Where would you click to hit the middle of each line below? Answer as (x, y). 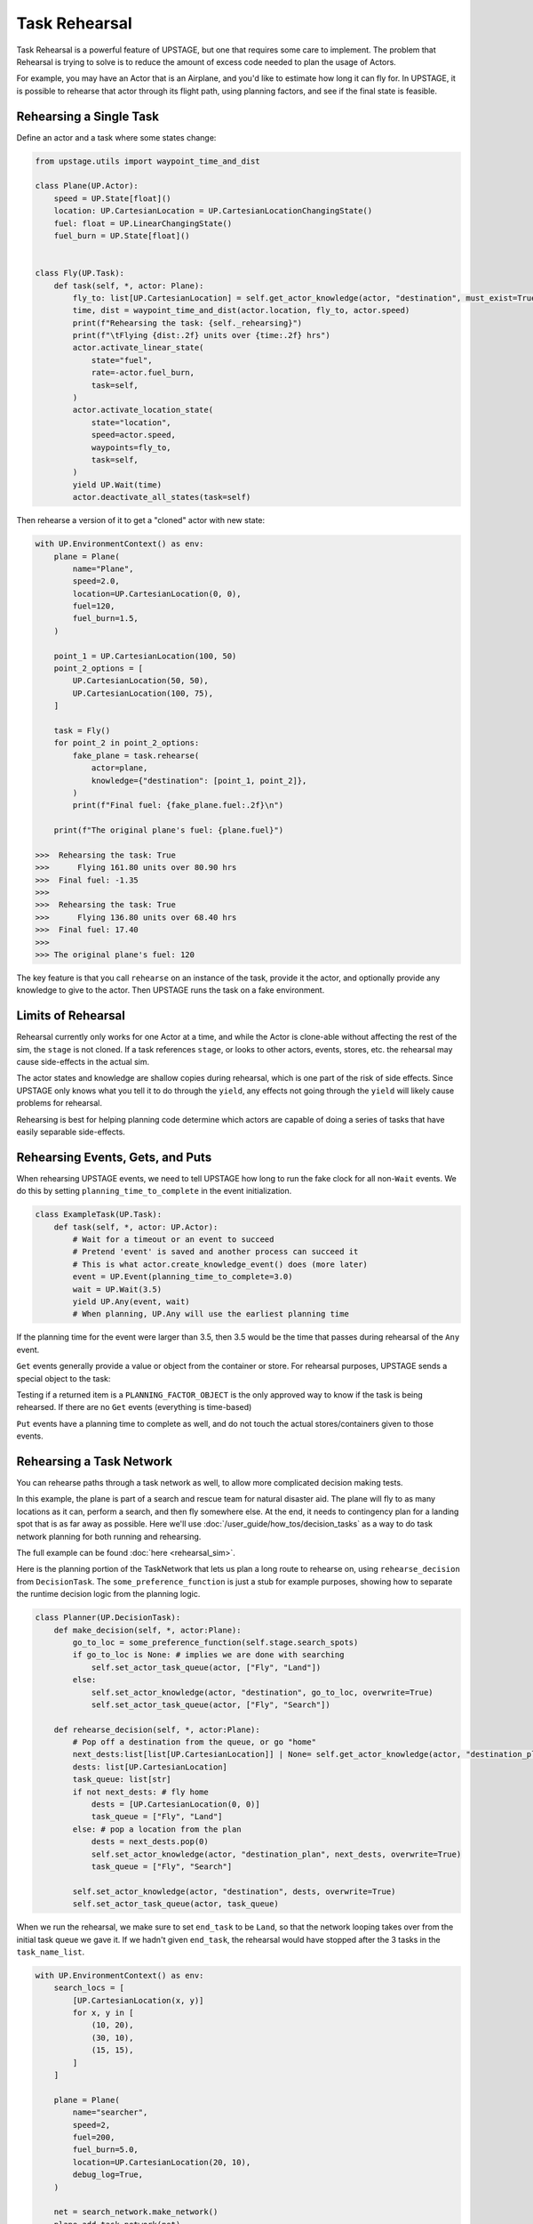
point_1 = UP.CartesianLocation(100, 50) (145, 656)
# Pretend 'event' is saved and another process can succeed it (215, 1252)
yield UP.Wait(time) (117, 484)
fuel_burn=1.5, (106, 619)
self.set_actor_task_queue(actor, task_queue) (175, 1904)
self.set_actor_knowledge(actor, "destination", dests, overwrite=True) (234, 1891)
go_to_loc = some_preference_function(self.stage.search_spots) (215, 1642)
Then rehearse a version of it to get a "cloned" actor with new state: (141, 520)
